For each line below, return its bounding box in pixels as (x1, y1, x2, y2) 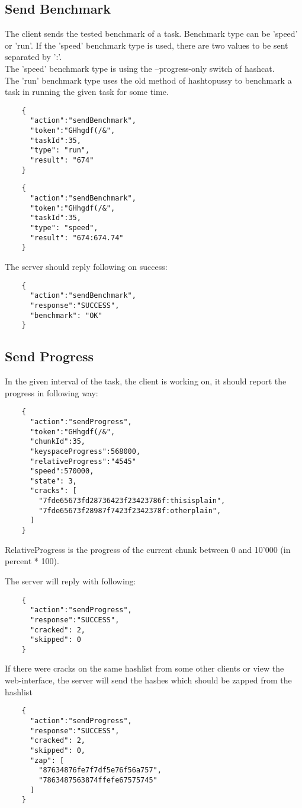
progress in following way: (5, 386, 98, 399)
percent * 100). (5, 555, 59, 567)
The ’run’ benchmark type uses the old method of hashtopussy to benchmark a (5, 74, 292, 86)
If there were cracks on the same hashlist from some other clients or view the (5, 662, 284, 675)
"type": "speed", (30, 223, 98, 232)
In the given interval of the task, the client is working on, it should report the (5, 375, 287, 387)
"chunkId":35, (30, 437, 86, 446)
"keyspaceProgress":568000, (30, 447, 141, 456)
